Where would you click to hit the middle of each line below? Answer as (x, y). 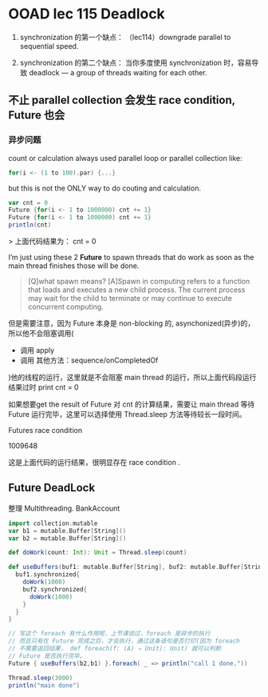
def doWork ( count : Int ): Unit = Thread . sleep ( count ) (98, 553)
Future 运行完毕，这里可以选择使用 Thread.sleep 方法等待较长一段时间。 (127, 414)
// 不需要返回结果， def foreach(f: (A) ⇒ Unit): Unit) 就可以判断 (115, 649)
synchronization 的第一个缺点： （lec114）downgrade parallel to (125, 37)
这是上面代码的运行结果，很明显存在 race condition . (95, 462)
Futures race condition (45, 430)
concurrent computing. (65, 306)
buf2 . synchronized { (55, 589)
